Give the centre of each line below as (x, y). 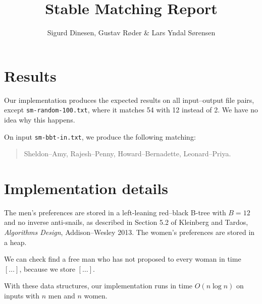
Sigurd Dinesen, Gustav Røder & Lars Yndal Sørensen (131, 33)
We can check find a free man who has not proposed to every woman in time (123, 259)
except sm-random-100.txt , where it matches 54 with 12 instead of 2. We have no (131, 110)
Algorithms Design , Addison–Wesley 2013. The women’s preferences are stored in (129, 232)
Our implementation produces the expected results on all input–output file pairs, (129, 100)
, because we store (47, 268)
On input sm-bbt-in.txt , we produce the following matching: (100, 136)
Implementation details (86, 188)
